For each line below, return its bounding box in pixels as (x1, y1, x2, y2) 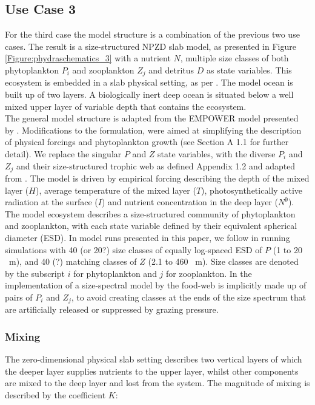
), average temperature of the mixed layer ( (35, 183, 196, 196)
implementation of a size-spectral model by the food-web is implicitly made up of (5, 279, 307, 291)
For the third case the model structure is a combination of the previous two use (5, 28, 300, 41)
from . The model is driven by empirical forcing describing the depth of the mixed (5, 172, 310, 185)
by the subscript (5, 267, 65, 279)
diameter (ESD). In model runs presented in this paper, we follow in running (5, 231, 290, 244)
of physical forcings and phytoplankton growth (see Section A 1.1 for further (5, 135, 289, 148)
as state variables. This (206, 63, 292, 76)
